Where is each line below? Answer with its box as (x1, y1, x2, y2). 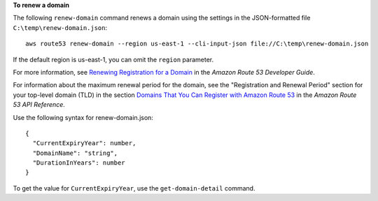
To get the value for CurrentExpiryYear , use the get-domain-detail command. (13, 184, 255, 192)
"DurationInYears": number (32, 159, 125, 167)
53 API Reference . (13, 100, 66, 109)
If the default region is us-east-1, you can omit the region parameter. (13, 55, 213, 64)
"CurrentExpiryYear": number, (32, 140, 136, 147)
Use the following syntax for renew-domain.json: (13, 113, 154, 121)
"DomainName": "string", (32, 149, 118, 157)
